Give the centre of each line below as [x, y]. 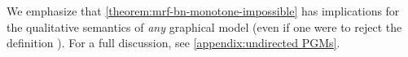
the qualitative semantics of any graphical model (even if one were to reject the [204, 26]
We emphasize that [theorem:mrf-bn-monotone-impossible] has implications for [203, 11]
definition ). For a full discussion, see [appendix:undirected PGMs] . [173, 43]
